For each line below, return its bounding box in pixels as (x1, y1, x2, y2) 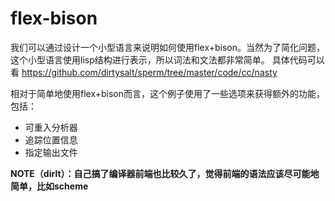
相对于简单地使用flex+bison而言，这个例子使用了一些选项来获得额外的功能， (10, 87, 326, 99)
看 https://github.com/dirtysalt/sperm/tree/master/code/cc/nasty (10, 66, 278, 78)
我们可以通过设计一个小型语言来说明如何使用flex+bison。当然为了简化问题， (10, 41, 326, 53)
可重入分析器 (24, 121, 78, 133)
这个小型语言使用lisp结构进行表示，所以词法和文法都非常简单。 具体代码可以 (10, 53, 325, 66)
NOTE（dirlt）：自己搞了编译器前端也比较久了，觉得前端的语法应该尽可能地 (10, 167, 320, 179)
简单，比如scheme (10, 180, 89, 192)
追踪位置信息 (24, 133, 78, 146)
